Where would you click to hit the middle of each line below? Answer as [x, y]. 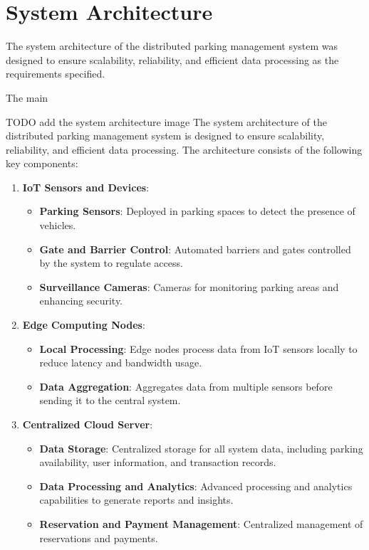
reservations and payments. [99, 538]
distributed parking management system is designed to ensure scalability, [165, 136]
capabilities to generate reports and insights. [136, 500]
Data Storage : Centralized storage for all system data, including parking [201, 448]
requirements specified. [56, 74]
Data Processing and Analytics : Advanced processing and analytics [196, 486]
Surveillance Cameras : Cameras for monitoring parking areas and [189, 286]
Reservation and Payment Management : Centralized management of [201, 523]
